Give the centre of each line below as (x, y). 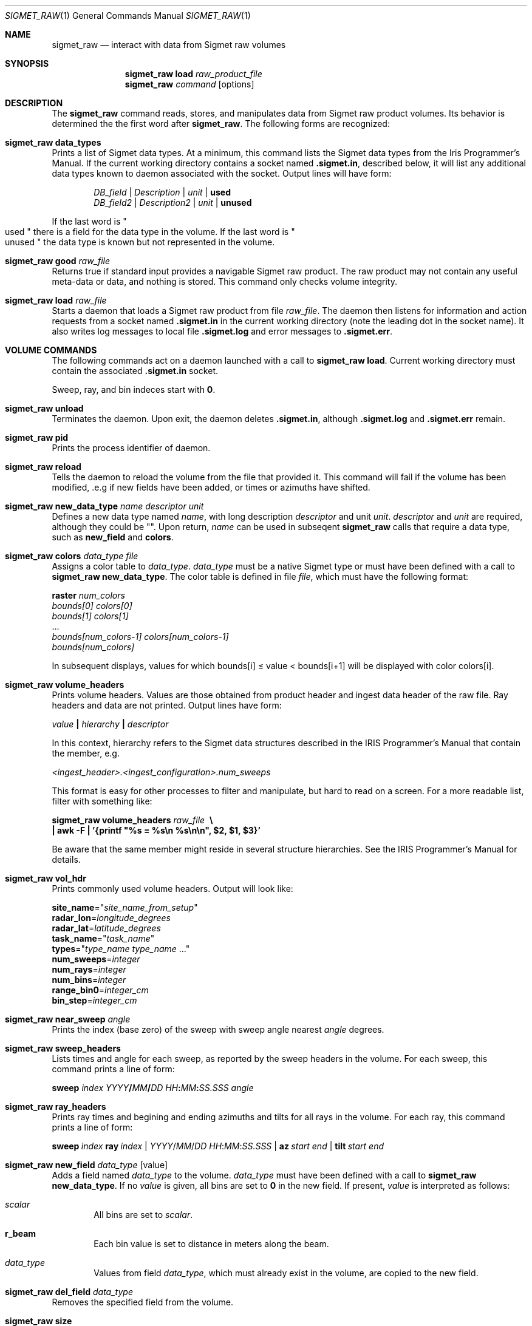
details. (66, 859)
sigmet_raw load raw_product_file (193, 74)
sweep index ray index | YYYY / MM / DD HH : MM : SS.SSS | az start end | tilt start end (218, 1146)
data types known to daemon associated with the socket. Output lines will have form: (222, 173)
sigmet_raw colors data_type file (72, 556)
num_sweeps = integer (96, 959)
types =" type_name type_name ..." (121, 949)
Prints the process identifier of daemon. (131, 448)
